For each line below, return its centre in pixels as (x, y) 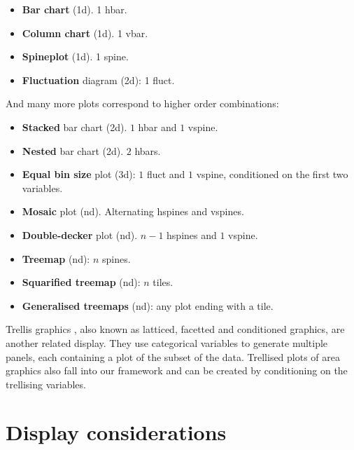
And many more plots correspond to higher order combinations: (142, 103)
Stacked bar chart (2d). (75, 127)
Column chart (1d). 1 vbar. (85, 33)
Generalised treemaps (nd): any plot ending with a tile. (148, 305)
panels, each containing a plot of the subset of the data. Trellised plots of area (173, 356)
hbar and (157, 127)
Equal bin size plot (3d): (79, 174)
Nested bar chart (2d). (73, 150)
